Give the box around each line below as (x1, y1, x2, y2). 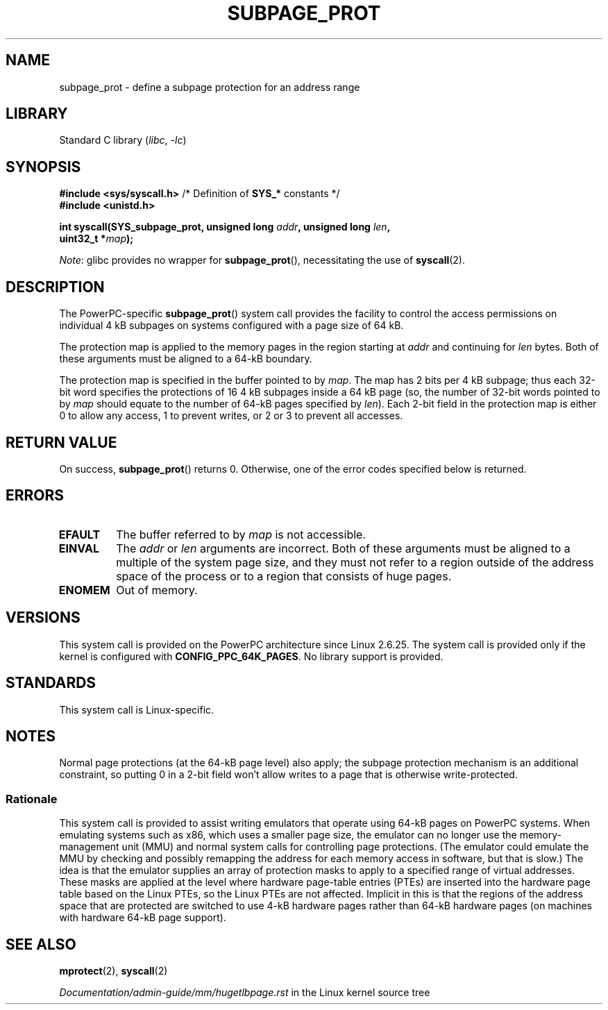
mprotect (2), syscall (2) (59, 964, 168, 977)
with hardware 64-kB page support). (59, 911, 226, 924)
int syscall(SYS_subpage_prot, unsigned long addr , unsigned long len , (59, 221, 391, 233)
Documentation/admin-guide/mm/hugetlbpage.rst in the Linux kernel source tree (59, 986, 430, 998)
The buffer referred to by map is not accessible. (116, 527, 366, 541)
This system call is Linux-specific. (59, 703, 214, 716)
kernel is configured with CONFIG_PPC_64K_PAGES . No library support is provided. (59, 650, 444, 662)
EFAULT (58, 527, 101, 541)
